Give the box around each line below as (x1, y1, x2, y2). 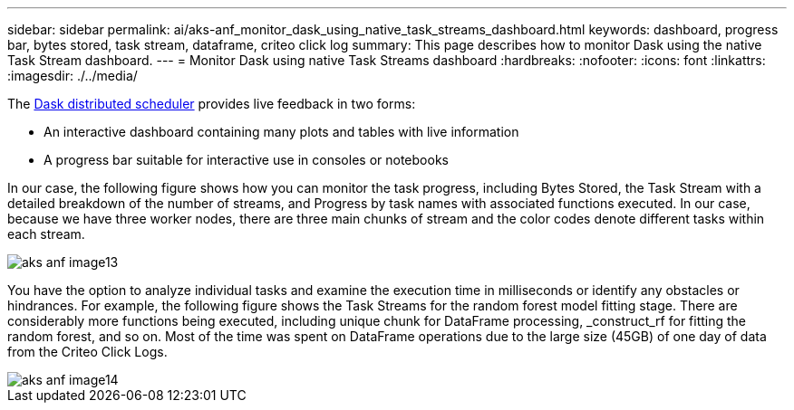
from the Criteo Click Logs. (7, 344, 168, 359)
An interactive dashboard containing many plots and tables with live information (44, 124, 519, 139)
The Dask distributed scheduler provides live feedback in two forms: (7, 96, 416, 111)
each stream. (7, 226, 85, 242)
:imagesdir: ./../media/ (7, 68, 138, 83)
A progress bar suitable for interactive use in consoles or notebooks (44, 152, 449, 167)
